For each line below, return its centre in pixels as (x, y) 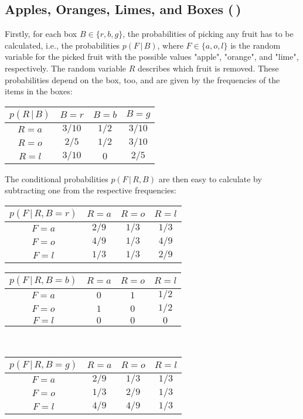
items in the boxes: (39, 91)
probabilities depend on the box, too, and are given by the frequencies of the (142, 79)
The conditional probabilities (57, 178)
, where (170, 45)
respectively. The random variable (66, 68)
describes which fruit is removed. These (208, 68)
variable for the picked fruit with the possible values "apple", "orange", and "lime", (152, 57)
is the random (256, 45)
